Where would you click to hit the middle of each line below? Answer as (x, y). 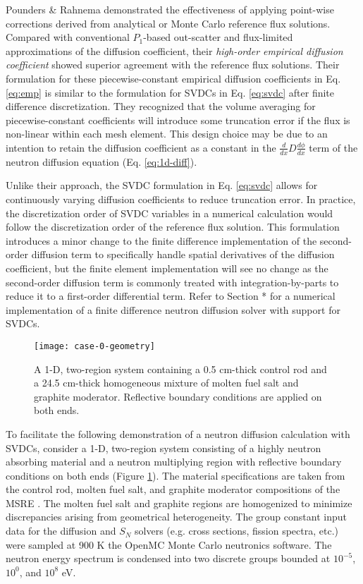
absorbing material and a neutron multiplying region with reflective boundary (174, 462)
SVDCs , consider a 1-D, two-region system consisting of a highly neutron (164, 448)
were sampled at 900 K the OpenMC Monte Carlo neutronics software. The (169, 544)
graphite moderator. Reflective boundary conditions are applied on (178, 396)
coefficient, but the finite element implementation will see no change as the (167, 268)
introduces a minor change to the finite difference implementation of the (161, 240)
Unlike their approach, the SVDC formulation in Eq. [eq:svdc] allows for (162, 185)
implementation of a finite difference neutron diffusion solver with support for (173, 309)
